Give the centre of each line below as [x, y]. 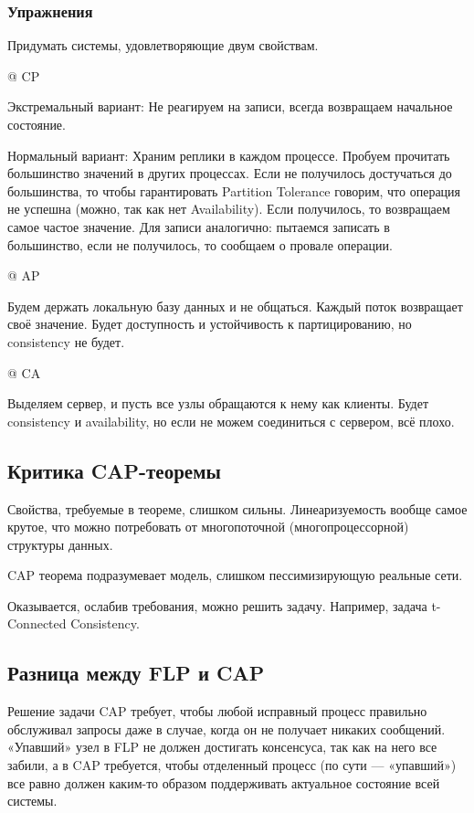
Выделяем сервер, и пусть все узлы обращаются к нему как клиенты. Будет [218, 403]
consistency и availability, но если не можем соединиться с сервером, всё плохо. [231, 421]
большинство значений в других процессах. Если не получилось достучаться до [230, 173]
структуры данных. [60, 544]
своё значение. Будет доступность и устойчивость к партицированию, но [210, 324]
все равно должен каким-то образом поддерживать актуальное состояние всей [224, 782]
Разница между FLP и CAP [136, 673]
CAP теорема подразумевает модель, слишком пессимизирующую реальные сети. [235, 575]
